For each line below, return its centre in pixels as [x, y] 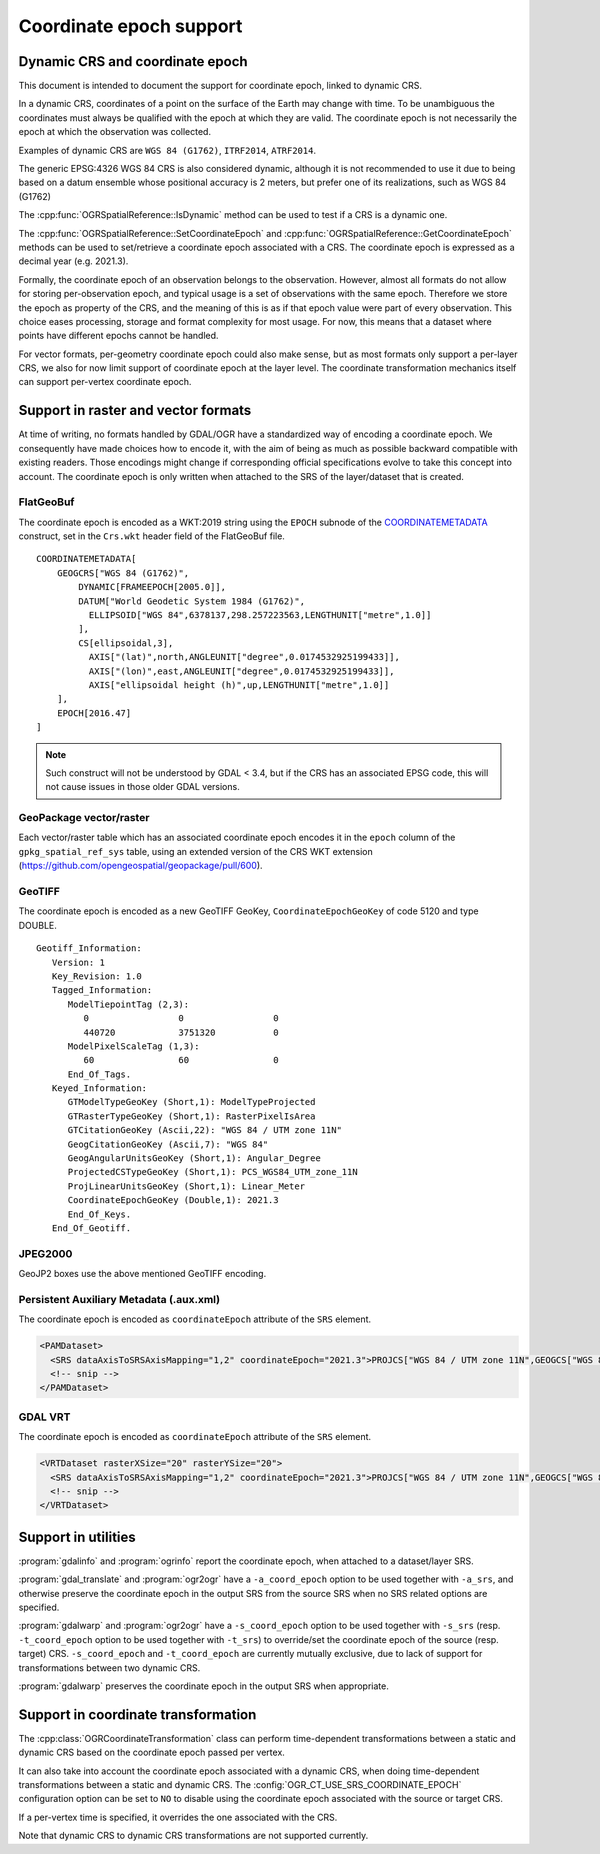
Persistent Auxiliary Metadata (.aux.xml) [119, 1299]
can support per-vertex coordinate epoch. [105, 382]
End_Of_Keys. [99, 1214]
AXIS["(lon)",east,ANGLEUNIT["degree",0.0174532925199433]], [241, 671]
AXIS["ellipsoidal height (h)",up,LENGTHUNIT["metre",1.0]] [239, 685]
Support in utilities [77, 1536]
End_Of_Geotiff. [91, 1228]
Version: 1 [78, 962]
